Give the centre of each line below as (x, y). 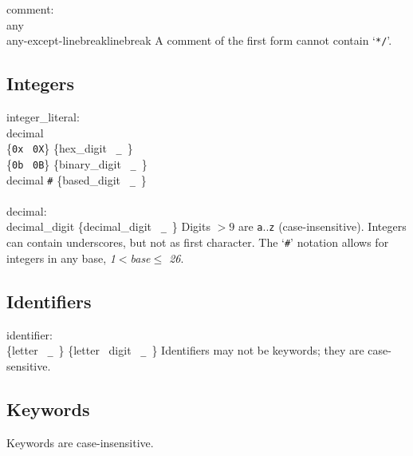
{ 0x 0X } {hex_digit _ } (70, 148)
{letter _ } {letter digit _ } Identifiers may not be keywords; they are (185, 350)
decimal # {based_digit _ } (77, 179)
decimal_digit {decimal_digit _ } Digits (108, 226)
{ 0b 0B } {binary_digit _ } (77, 163)
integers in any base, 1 (61, 258)
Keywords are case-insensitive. (80, 442)
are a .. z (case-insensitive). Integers (322, 226)
